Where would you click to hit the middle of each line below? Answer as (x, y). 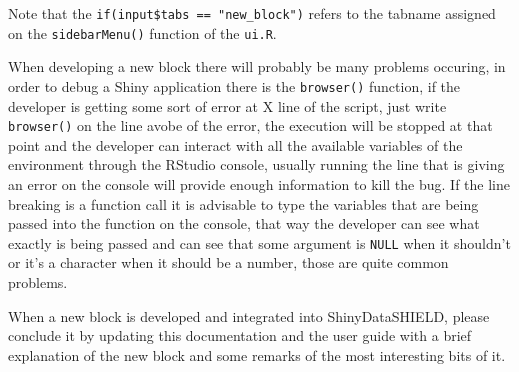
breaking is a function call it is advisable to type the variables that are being (243, 203)
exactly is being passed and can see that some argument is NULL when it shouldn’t (259, 242)
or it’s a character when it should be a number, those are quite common (228, 262)
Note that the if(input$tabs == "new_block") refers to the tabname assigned (252, 13)
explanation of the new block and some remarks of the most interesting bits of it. (257, 354)
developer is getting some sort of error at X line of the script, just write (227, 105)
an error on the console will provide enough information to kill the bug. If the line (259, 184)
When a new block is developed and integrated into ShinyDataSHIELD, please (249, 315)
